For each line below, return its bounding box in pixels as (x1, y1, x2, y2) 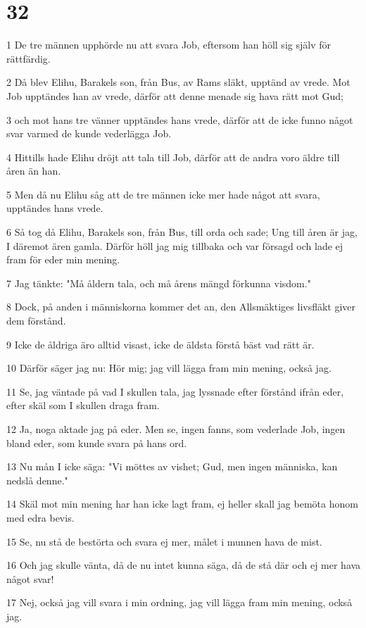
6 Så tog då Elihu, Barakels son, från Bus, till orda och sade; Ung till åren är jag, (6, 225, 358, 239)
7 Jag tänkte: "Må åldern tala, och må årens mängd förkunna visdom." (6, 275, 311, 290)
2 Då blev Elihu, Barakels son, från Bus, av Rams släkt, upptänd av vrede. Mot (6, 75, 351, 89)
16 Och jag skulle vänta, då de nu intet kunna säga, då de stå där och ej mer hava (6, 558, 361, 572)
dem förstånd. (6, 313, 66, 328)
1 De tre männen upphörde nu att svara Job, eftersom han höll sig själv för (6, 37, 331, 52)
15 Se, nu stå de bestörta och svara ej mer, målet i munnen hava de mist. (6, 534, 322, 548)
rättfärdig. (6, 51, 51, 65)
